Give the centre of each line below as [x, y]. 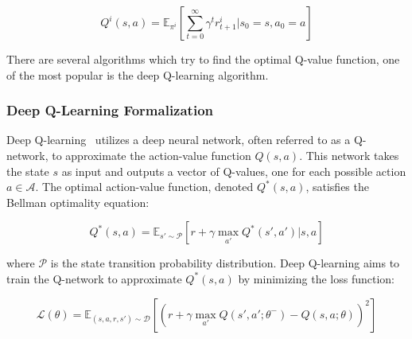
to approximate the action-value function [152, 155]
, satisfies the [337, 187]
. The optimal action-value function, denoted [144, 187]
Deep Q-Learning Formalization [110, 110]
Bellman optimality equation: [78, 202]
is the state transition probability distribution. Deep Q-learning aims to [225, 263]
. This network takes [349, 155]
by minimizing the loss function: [316, 278]
